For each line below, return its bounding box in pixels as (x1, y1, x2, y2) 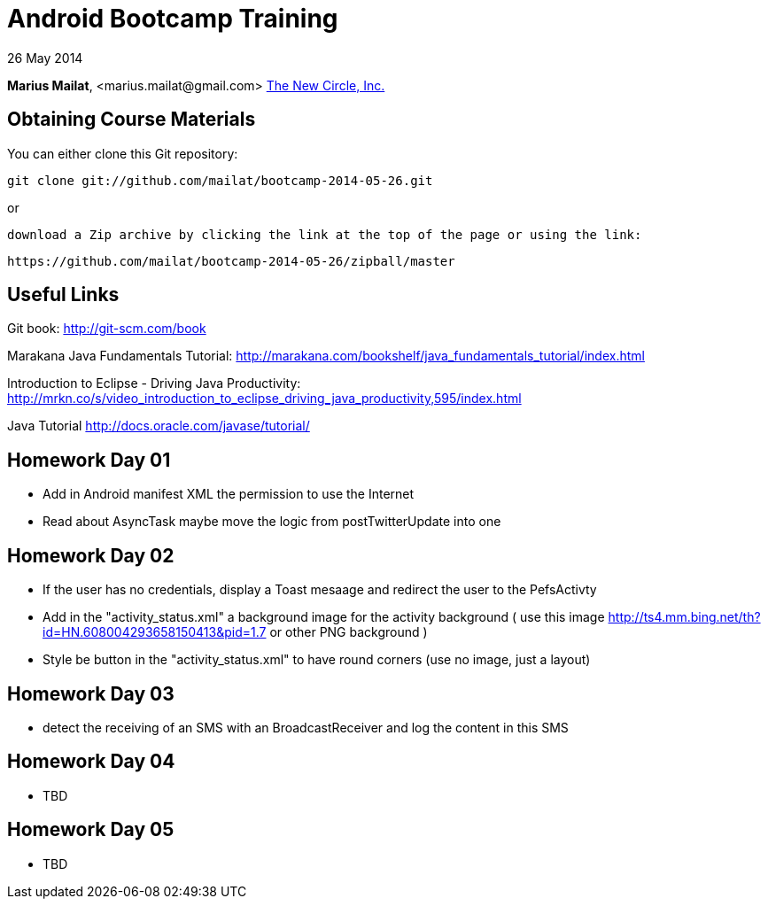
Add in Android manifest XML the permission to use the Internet (43, 486, 415, 502)
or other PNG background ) (269, 624, 428, 640)
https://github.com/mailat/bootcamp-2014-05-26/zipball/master (7, 253, 455, 268)
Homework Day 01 (7, 448, 171, 471)
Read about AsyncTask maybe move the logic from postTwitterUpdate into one (43, 514, 501, 530)
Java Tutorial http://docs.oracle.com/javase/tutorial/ (7, 418, 310, 434)
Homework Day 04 (7, 750, 175, 773)
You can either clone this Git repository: (7, 145, 238, 161)
